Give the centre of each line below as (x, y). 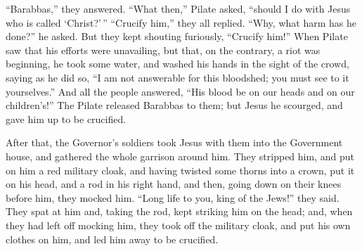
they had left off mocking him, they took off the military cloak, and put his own (178, 225)
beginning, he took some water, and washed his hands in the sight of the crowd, (177, 64)
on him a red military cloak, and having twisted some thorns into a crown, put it (180, 170)
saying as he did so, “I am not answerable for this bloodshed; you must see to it (177, 77)
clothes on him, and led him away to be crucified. (112, 239)
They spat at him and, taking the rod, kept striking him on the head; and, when (179, 211)
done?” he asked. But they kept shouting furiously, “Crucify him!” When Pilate (177, 36)
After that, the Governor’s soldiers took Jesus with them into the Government (174, 142)
